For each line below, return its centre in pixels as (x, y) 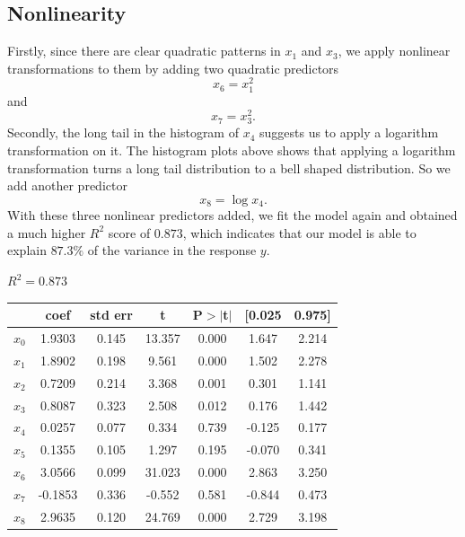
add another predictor (67, 185)
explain (27, 250)
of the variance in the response (172, 250)
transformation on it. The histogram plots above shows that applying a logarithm (232, 150)
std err (111, 315)
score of (129, 232)
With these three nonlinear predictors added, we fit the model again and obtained (232, 215)
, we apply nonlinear (394, 51)
